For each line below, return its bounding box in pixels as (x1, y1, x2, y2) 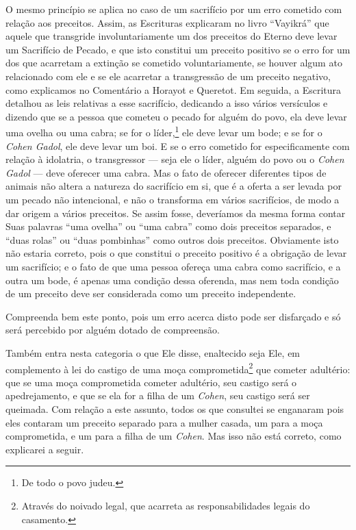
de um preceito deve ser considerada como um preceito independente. (5, 286, 296, 301)
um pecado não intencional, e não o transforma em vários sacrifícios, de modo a (5, 192, 340, 206)
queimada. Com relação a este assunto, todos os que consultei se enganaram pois (5, 401, 344, 416)
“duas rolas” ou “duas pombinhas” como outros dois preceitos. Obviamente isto (5, 232, 339, 247)
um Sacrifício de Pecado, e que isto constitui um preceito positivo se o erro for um (5, 42, 351, 56)
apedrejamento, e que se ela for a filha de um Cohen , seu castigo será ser (5, 388, 310, 403)
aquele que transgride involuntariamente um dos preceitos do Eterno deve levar (5, 29, 338, 43)
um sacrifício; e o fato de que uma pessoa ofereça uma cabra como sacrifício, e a (5, 259, 341, 273)
